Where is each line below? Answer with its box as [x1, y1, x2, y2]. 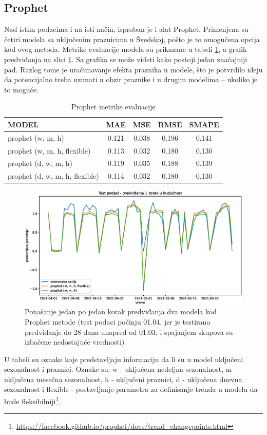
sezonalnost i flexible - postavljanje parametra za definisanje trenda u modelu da [4, 384, 258, 394]
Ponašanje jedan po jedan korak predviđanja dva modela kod [25, 306, 217, 317]
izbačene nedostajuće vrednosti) [25, 336, 125, 347]
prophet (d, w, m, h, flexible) [8, 171, 99, 181]
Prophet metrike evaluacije [71, 101, 156, 112]
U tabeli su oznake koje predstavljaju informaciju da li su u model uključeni [4, 353, 243, 364]
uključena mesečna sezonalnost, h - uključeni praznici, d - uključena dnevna [4, 373, 242, 384]
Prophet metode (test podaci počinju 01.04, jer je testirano [25, 316, 211, 327]
